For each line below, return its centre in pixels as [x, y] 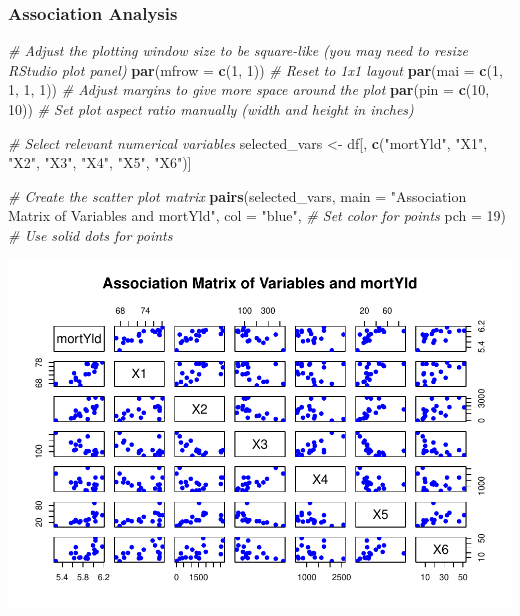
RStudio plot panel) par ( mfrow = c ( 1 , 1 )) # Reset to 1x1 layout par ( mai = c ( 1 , [255, 69]
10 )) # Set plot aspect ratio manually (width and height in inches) [211, 109]
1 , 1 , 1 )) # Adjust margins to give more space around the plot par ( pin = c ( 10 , [249, 89]
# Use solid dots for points [90, 234]
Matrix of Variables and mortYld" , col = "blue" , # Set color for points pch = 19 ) [257, 215]
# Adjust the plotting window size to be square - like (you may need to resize [238, 50]
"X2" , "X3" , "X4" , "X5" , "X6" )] [100, 162]
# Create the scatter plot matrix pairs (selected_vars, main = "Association [237, 195]
